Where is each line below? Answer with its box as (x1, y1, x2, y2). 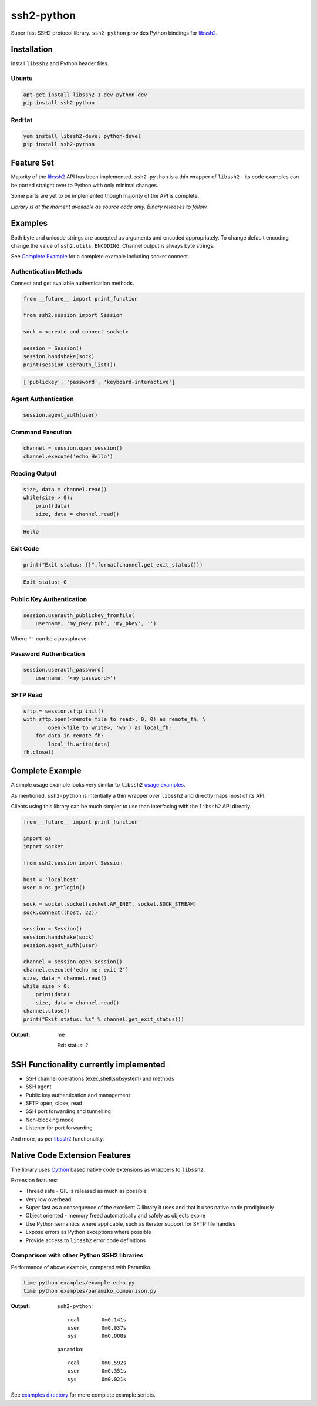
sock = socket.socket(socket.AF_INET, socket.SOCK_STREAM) (23, 901, 197, 908)
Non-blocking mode (25, 1116, 75, 1123)
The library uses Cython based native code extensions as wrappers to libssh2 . (11, 1166, 205, 1173)
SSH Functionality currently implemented (11, 1060, 166, 1070)
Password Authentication (11, 649, 85, 658)
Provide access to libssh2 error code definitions (25, 1236, 146, 1244)
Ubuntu (11, 75, 33, 83)
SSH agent (25, 1083, 52, 1090)
